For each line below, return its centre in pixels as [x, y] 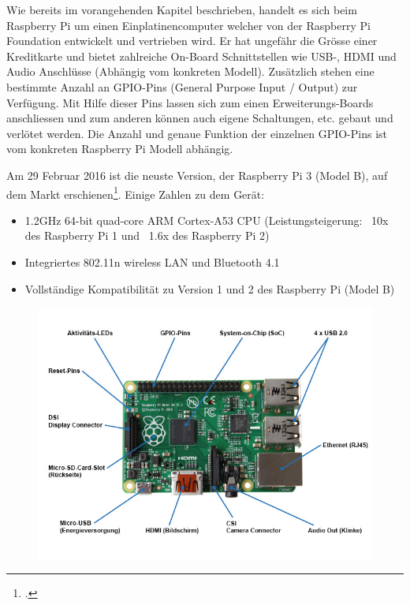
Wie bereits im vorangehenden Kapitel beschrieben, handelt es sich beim [182, 9]
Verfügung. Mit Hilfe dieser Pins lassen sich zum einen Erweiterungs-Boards [190, 102]
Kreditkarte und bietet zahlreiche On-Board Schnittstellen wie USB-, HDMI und [201, 56]
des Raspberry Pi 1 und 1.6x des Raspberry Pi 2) [147, 235]
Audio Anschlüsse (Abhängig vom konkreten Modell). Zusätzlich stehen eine [190, 71]
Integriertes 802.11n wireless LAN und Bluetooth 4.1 [152, 261]
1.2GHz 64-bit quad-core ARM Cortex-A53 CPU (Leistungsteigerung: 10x [207, 220]
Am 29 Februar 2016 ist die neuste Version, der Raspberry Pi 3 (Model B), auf [197, 175]
